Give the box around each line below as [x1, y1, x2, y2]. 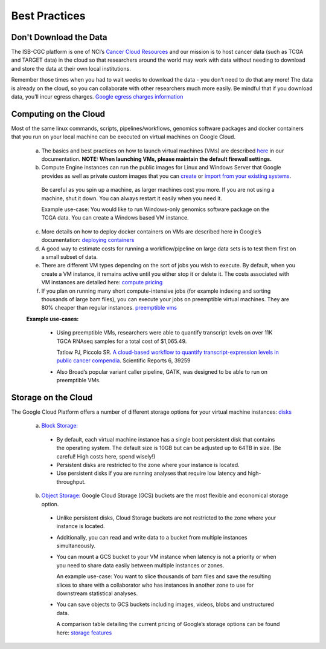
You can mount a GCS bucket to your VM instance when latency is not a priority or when [56, 553, 277, 561]
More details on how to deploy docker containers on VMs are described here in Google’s [41, 227, 262, 235]
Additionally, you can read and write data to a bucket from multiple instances [56, 533, 248, 541]
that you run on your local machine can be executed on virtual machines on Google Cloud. [11, 133, 235, 140]
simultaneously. [56, 542, 96, 550]
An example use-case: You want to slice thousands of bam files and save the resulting [56, 573, 271, 580]
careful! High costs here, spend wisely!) [56, 452, 156, 460]
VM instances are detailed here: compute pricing [41, 279, 163, 286]
